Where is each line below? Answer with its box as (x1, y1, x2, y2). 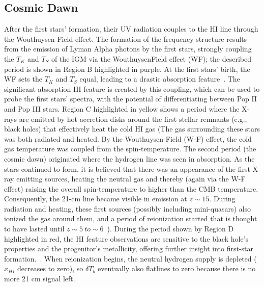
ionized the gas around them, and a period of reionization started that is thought (4, 213, 257, 224)
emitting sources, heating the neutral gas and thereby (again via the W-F (16, 173, 246, 184)
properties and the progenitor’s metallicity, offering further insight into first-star (4, 243, 254, 254)
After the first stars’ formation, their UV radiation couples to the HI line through (4, 23, 258, 34)
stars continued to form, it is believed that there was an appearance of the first (4, 163, 250, 174)
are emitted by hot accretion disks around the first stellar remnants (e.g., (19, 113, 247, 124)
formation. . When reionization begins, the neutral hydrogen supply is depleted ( (4, 253, 257, 264)
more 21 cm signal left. (4, 273, 75, 284)
